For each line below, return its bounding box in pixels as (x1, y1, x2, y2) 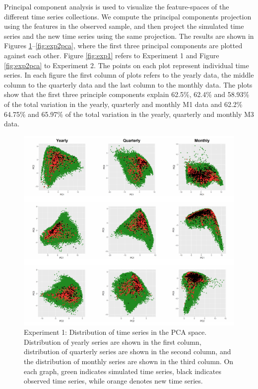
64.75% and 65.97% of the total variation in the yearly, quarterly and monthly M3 (4, 108, 254, 119)
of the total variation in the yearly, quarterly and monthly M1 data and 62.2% (4, 98, 243, 109)
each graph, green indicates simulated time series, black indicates (24, 366, 221, 376)
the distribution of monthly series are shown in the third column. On (24, 356, 234, 367)
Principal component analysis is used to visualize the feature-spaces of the (4, 1, 229, 11)
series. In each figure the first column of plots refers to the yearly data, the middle (4, 70, 254, 80)
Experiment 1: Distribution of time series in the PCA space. (24, 327, 207, 337)
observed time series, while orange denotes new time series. (24, 376, 203, 386)
